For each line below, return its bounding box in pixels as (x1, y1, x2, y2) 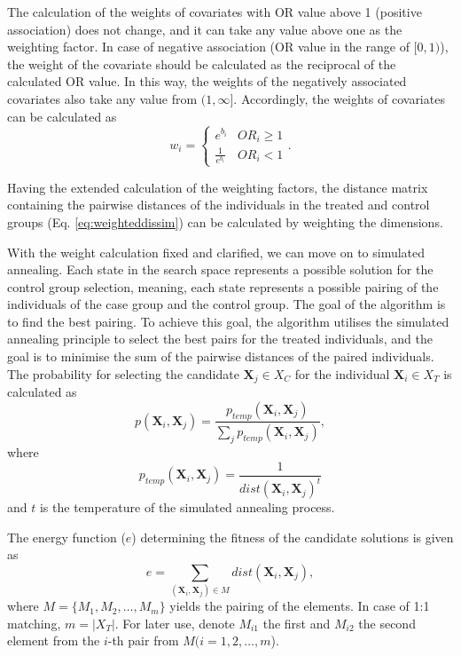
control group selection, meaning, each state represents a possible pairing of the (7, 277, 439, 296)
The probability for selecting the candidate (7, 364, 239, 383)
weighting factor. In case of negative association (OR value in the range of (7, 37, 410, 56)
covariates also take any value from (7, 89, 198, 107)
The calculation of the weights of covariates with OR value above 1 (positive (7, 3, 422, 20)
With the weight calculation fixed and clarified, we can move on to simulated (7, 242, 426, 261)
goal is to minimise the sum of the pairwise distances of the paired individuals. (7, 347, 434, 366)
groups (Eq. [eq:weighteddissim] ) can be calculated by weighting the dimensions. (7, 212, 443, 231)
